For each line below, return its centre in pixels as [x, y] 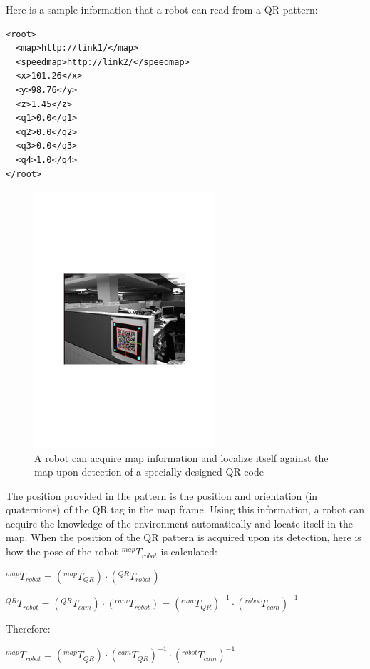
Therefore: [28, 629]
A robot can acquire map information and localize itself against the [181, 457]
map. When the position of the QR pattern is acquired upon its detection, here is [184, 537]
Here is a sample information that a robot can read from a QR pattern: [162, 9]
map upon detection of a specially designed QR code [149, 472]
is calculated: [189, 552]
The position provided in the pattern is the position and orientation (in [162, 495]
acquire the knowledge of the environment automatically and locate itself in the [180, 523]
